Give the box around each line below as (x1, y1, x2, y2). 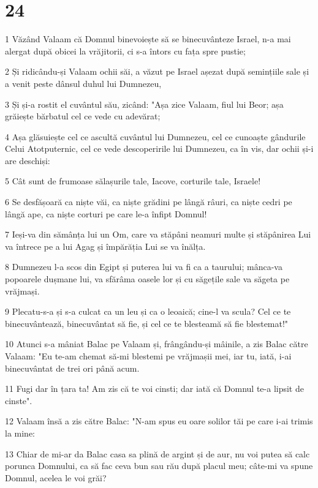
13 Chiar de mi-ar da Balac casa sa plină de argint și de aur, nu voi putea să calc (5, 447, 310, 460)
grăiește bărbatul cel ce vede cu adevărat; (5, 110, 161, 122)
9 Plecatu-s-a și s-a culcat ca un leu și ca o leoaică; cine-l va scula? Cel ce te (5, 305, 291, 318)
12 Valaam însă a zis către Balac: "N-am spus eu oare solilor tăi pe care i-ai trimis (5, 415, 313, 427)
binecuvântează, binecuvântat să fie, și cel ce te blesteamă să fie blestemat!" (5, 317, 289, 329)
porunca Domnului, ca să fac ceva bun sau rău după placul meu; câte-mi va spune (5, 459, 313, 472)
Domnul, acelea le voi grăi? (5, 471, 107, 484)
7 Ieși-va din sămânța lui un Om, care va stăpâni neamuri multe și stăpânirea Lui (5, 228, 311, 241)
